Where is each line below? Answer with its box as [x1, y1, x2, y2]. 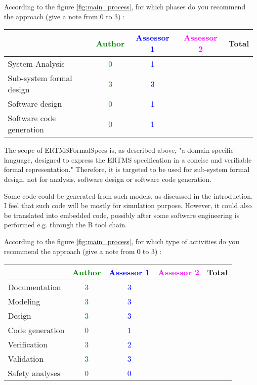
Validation [8, 353, 44, 365]
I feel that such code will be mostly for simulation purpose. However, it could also [4, 200, 252, 211]
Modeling [8, 296, 40, 307]
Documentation [8, 281, 61, 293]
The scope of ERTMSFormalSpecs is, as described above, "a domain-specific [4, 145, 234, 155]
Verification [8, 339, 48, 350]
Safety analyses [8, 367, 60, 379]
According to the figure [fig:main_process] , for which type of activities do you [4, 236, 240, 246]
